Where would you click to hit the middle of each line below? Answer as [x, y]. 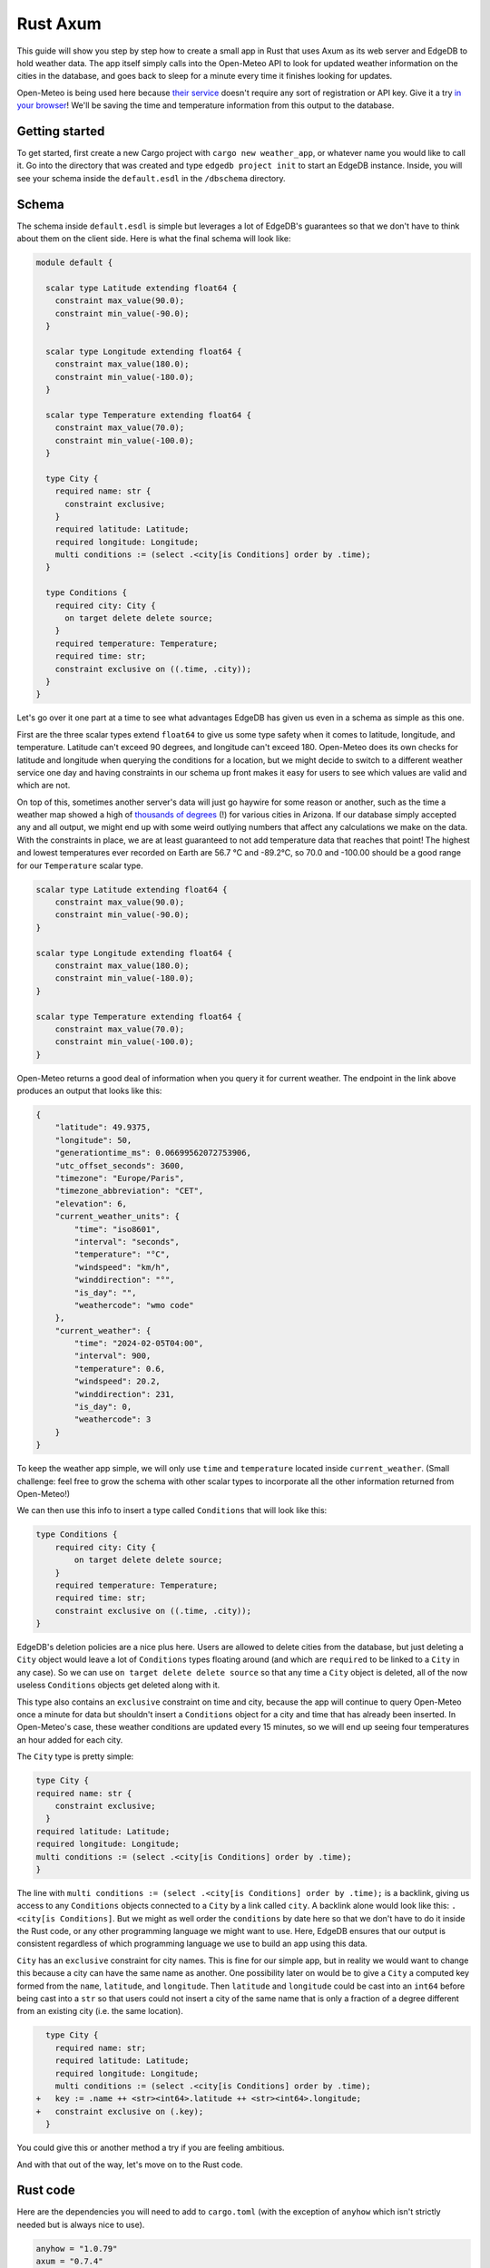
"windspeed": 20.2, [117, 1382]
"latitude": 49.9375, [103, 1128]
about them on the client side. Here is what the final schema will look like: [154, 239]
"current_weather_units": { [118, 1217]
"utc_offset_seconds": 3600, [120, 1165]
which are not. [44, 786]
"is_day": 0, [103, 1407]
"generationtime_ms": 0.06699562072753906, [153, 1153]
